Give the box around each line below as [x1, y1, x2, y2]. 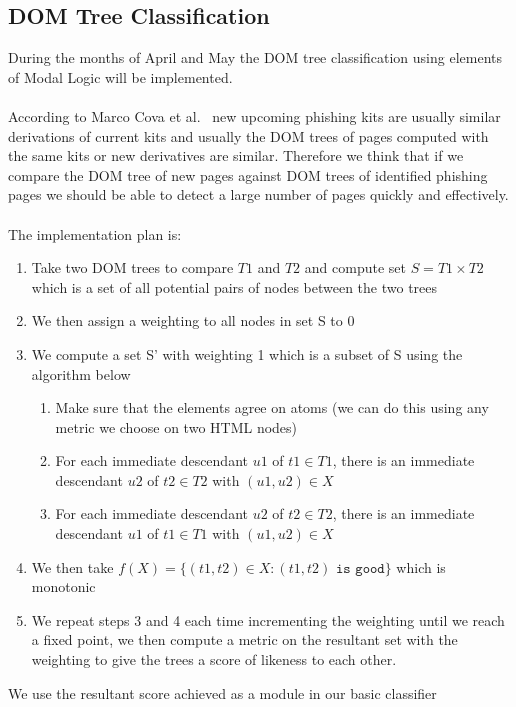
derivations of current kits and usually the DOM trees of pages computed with [8, 125, 489, 146]
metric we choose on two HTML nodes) [55, 416, 298, 437]
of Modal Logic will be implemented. [8, 66, 233, 87]
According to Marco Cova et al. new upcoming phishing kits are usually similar [8, 105, 501, 126]
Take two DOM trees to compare [31, 257, 234, 278]
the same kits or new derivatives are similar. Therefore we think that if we [8, 145, 464, 166]
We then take [31, 556, 114, 577]
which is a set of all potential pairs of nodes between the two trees [31, 276, 438, 297]
